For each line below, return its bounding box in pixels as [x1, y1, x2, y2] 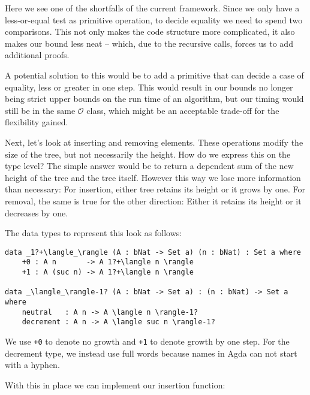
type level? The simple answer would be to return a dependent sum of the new [5, 159, 294, 172]
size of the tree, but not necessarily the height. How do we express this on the [5, 147, 291, 160]
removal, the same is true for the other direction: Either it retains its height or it [5, 194, 302, 207]
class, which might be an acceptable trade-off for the [86, 104, 279, 116]
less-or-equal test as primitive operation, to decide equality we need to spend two [5, 13, 303, 26]
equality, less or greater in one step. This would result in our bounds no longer [5, 80, 293, 93]
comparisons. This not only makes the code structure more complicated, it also [5, 25, 295, 38]
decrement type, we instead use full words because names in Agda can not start [5, 346, 297, 359]
